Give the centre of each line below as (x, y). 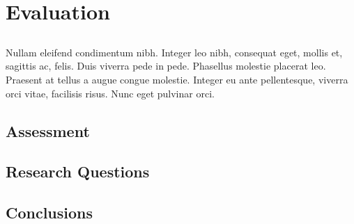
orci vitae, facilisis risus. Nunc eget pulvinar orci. (110, 93)
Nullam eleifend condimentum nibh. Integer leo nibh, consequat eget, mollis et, (174, 52)
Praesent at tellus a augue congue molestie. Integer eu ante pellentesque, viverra (177, 79)
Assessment (48, 130)
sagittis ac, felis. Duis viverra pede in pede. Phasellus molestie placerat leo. (166, 66)
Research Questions (78, 171)
